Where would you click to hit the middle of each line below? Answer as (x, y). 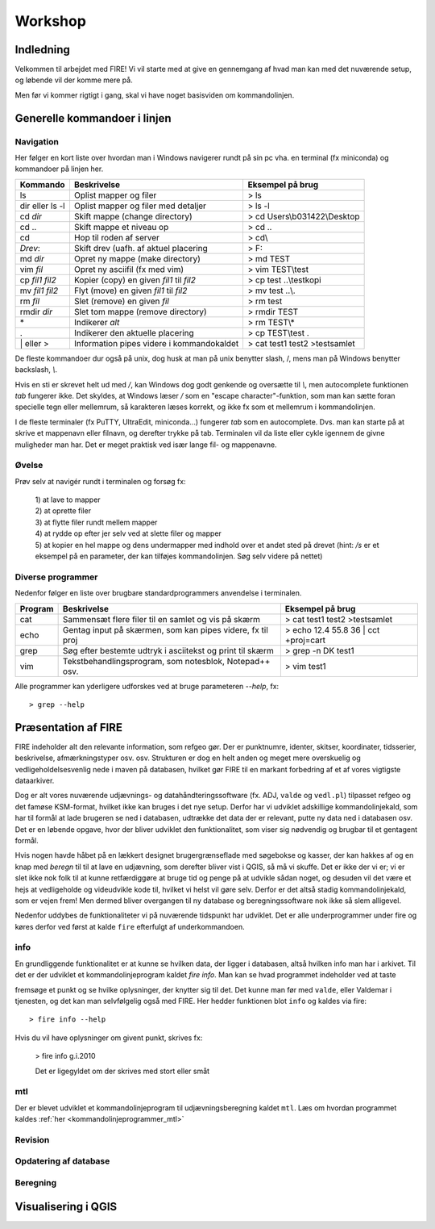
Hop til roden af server (117, 237)
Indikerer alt (97, 322)
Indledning (42, 50)
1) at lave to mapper (68, 500)
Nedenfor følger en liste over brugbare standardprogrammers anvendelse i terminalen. (158, 593)
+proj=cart (305, 640)
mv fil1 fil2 (39, 291)
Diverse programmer (56, 577)
